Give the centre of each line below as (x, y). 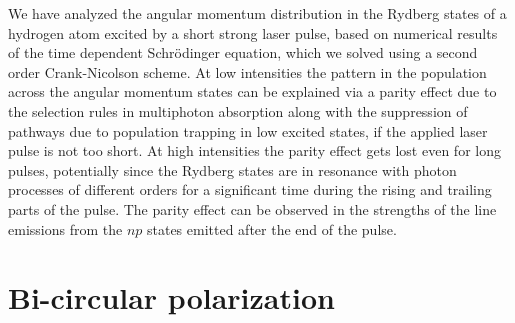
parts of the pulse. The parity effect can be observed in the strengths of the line (252, 208)
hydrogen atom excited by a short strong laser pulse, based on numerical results (253, 32)
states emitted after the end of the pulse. (271, 228)
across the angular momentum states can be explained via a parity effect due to (252, 91)
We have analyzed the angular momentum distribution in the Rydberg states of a (257, 13)
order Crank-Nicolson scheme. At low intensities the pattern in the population (247, 71)
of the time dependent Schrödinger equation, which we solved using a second (243, 52)
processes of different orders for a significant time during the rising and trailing (250, 189)
